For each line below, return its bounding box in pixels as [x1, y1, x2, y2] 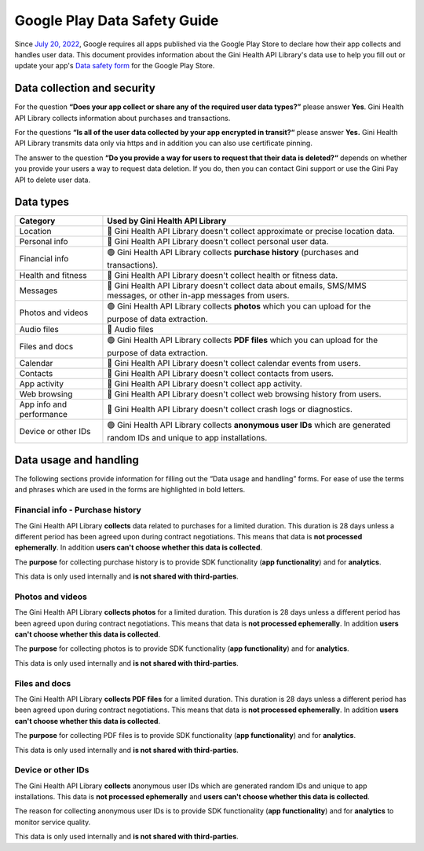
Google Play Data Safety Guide [14, 12, 219, 29]
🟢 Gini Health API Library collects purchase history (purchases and [107, 247, 359, 258]
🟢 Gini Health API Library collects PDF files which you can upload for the [107, 334, 378, 345]
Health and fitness [19, 270, 87, 281]
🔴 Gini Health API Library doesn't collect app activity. [107, 378, 302, 389]
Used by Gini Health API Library [107, 216, 227, 227]
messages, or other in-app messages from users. [107, 290, 290, 301]
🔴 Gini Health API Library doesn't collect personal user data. [107, 236, 329, 247]
